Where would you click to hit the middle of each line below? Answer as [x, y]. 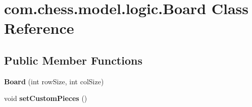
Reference [39, 28]
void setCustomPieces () [46, 98]
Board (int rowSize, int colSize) [54, 81]
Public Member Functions [73, 60]
